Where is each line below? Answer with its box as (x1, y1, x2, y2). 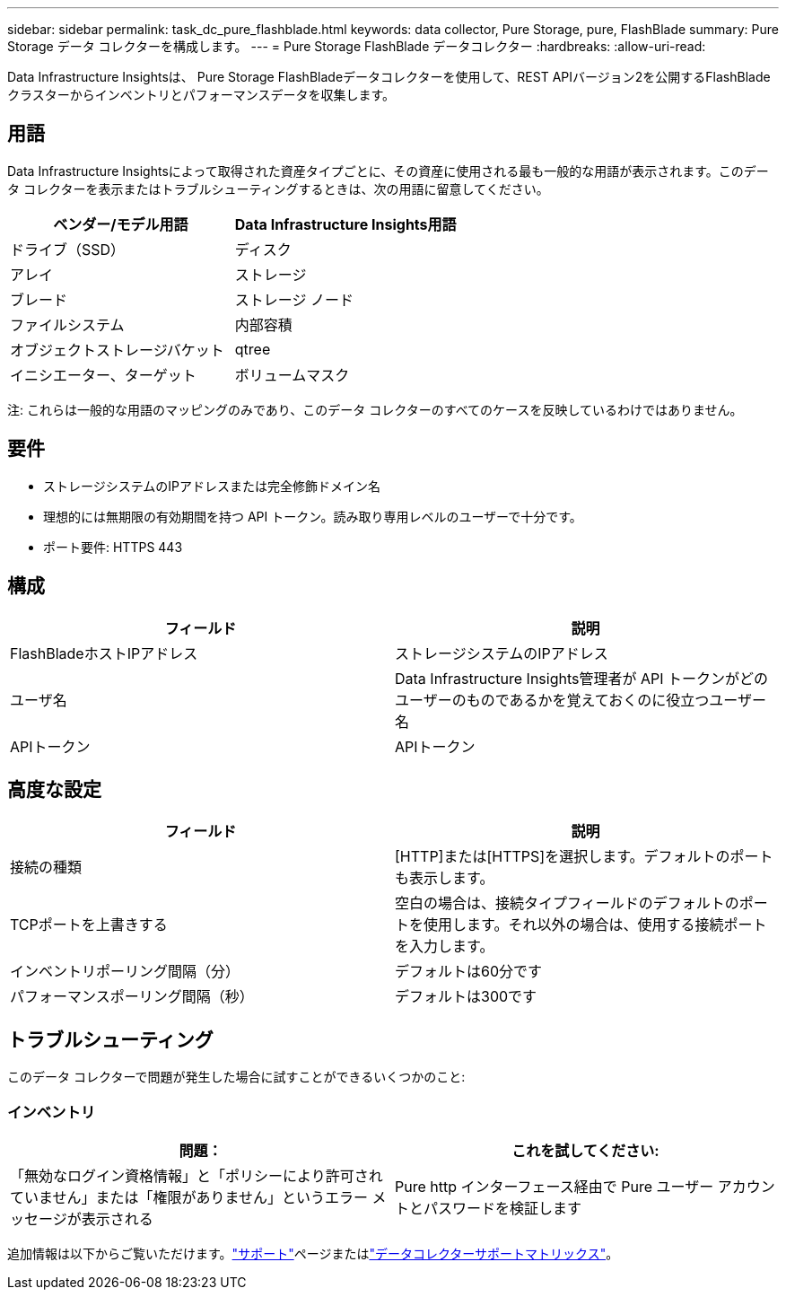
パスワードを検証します (424, 1198, 582, 1217)
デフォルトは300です (395, 987, 537, 1006)
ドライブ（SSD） (10, 240, 126, 259)
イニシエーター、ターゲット (10, 365, 196, 384)
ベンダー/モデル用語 (53, 215, 188, 233)
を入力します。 (395, 937, 494, 956)
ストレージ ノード (234, 290, 354, 309)
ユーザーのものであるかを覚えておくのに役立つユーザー (395, 690, 766, 709)
